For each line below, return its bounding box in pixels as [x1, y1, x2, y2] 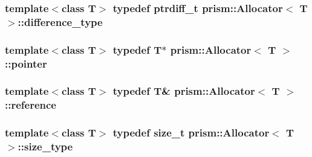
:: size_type [18, 139, 73, 154]
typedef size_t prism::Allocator [112, 125, 270, 140]
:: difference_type [18, 14, 103, 29]
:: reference [5, 97, 56, 112]
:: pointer [5, 56, 47, 71]
